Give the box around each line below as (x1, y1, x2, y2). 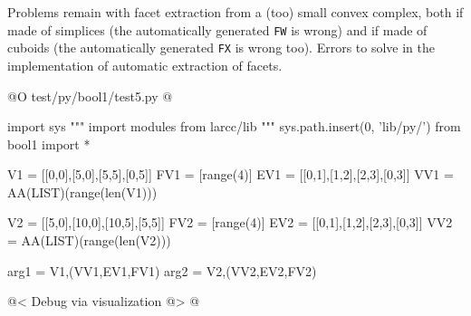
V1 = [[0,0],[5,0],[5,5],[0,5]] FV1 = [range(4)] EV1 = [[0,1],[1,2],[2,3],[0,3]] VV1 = (7, 165, 454, 184)
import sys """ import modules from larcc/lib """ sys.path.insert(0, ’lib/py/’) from (7, 117, 461, 136)
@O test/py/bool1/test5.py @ (7, 86, 173, 105)
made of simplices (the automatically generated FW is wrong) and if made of (7, 20, 428, 39)
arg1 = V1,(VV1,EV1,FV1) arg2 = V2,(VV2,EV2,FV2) (7, 261, 317, 280)
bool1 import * (7, 134, 91, 153)
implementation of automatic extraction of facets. (7, 55, 283, 74)
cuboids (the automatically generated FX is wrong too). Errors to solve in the (7, 38, 435, 57)
